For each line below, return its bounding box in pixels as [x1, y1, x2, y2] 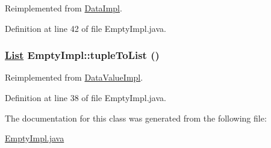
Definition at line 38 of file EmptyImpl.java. [5, 91, 166, 103]
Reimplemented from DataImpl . [5, 2, 122, 14]
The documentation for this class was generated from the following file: [5, 111, 267, 124]
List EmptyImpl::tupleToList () [5, 48, 160, 63]
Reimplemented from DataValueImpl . [5, 71, 143, 84]
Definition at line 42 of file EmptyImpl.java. [5, 22, 166, 34]
